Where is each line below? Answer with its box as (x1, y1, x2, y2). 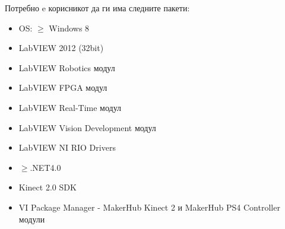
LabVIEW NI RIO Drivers (18, 141, 116, 154)
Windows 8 (49, 21, 90, 34)
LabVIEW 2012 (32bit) (18, 42, 104, 54)
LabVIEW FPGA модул (18, 81, 107, 94)
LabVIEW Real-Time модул (18, 101, 122, 113)
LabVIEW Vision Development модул (18, 121, 156, 133)
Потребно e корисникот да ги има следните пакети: (5, 2, 190, 14)
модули (18, 212, 45, 225)
